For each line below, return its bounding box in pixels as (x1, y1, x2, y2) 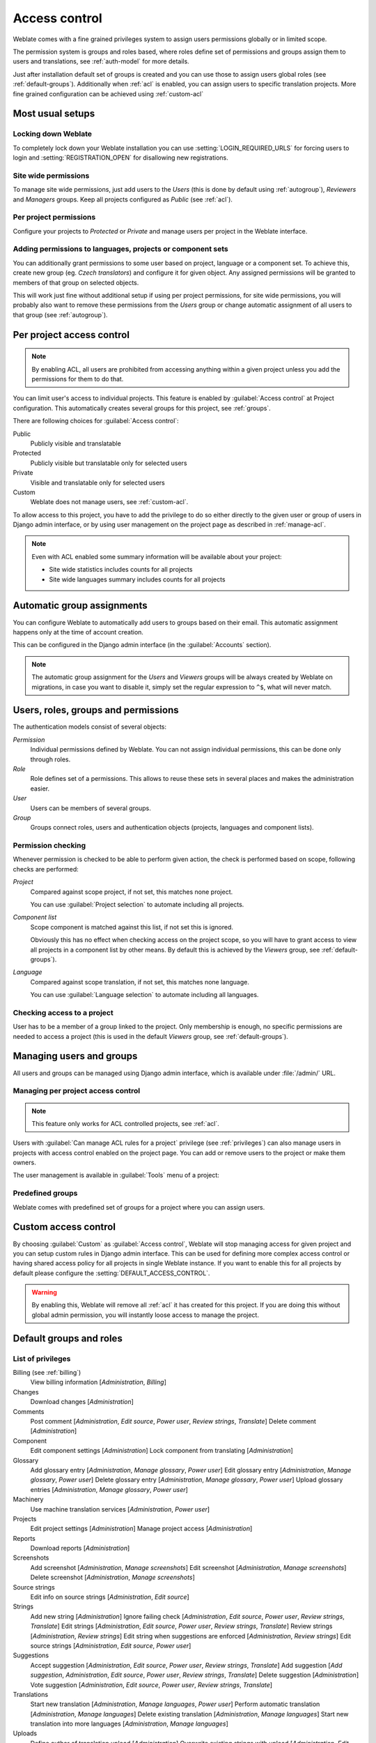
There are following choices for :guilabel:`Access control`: (13, 417, 179, 425)
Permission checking (13, 841, 86, 851)
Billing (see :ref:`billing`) (13, 1369, 81, 1377)
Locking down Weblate (13, 129, 93, 139)
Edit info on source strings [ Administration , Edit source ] (30, 1593, 189, 1601)
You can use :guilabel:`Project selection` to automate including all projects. (30, 900, 244, 909)
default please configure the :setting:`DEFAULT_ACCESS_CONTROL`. (13, 1269, 210, 1277)
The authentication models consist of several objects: (13, 722, 167, 731)
